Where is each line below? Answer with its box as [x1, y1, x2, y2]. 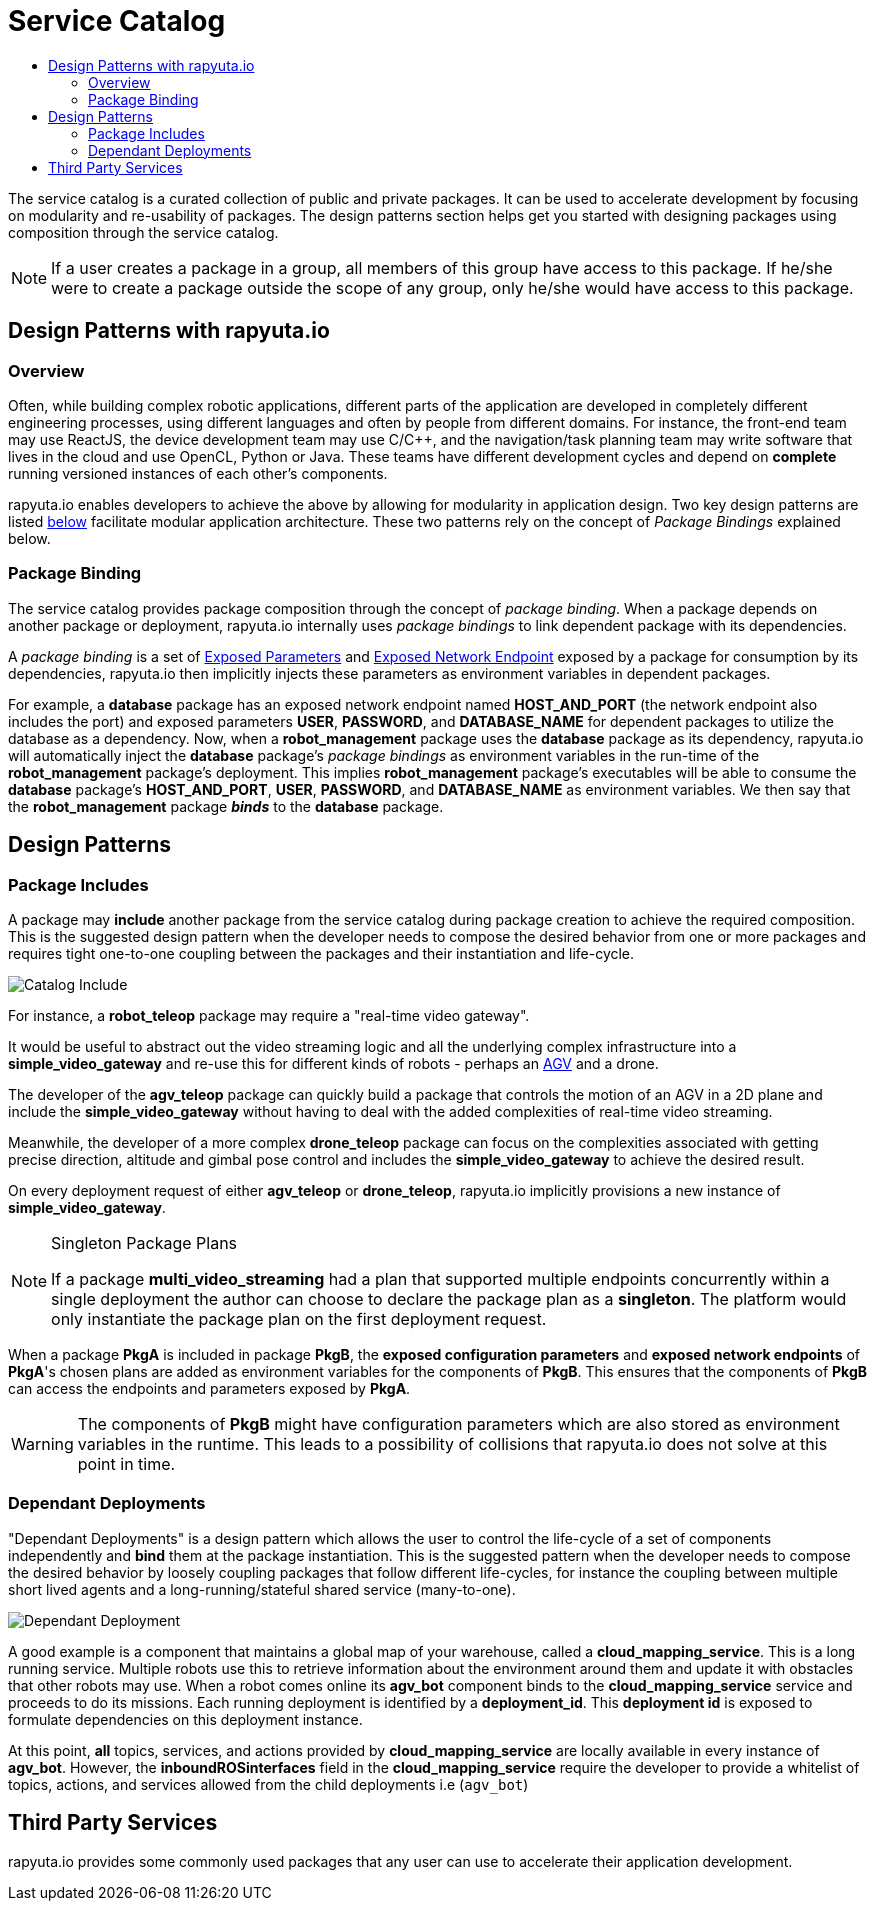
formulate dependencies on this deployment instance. [8, 1710, 363, 1728]
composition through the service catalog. [8, 223, 279, 241]
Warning [11, 1433, 74, 1454]
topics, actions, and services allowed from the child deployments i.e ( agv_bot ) [8, 1775, 529, 1793]
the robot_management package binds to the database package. [8, 797, 444, 815]
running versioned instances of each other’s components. [8, 464, 388, 482]
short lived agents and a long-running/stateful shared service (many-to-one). [8, 1580, 516, 1598]
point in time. [77, 1453, 176, 1474]
